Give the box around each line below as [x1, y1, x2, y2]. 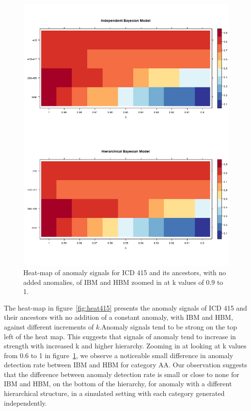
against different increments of [4, 321, 94, 331]
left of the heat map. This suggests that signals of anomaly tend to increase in [4, 331, 236, 341]
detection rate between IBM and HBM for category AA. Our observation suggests [4, 360, 247, 370]
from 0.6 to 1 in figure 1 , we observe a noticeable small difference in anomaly [4, 350, 234, 360]
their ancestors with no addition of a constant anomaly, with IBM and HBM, [4, 312, 233, 322]
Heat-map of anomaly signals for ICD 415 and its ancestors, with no [23, 267, 226, 277]
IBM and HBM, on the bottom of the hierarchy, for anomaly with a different [4, 378, 232, 389]
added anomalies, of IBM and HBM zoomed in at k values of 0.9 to [23, 277, 223, 287]
